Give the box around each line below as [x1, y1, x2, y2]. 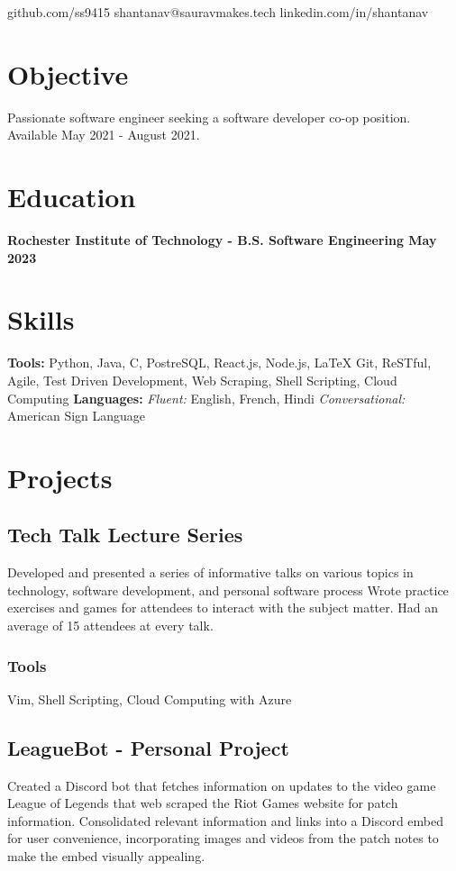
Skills [7, 301, 75, 338]
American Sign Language [7, 406, 146, 425]
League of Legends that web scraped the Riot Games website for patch [7, 794, 398, 812]
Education [7, 178, 136, 215]
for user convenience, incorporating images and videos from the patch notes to [7, 829, 439, 848]
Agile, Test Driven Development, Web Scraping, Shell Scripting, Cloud [7, 370, 397, 389]
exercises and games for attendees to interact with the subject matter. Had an [7, 598, 439, 617]
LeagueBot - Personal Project [7, 733, 289, 761]
